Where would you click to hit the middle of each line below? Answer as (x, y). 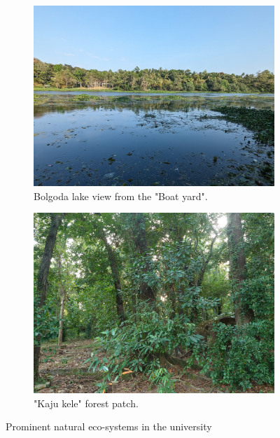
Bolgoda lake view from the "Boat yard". (121, 196)
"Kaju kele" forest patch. (86, 403)
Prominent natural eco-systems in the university (109, 426)
